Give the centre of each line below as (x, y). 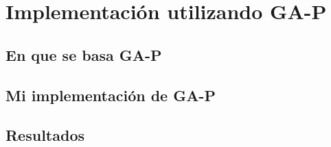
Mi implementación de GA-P (111, 95)
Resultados (45, 135)
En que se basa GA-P (84, 54)
